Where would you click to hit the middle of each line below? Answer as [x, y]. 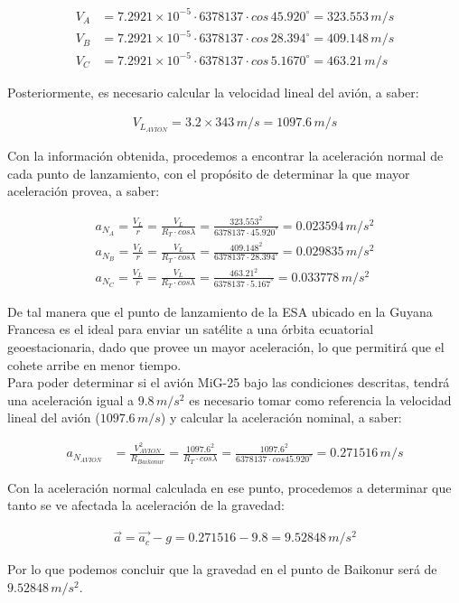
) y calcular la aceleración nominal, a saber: [281, 417]
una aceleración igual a [71, 399]
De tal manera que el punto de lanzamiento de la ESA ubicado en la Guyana [220, 311]
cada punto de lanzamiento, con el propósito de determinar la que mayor [209, 173]
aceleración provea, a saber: [84, 191]
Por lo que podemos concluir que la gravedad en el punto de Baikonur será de [222, 569]
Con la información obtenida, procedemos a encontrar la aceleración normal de [225, 156]
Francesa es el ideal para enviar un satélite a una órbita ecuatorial [191, 329]
